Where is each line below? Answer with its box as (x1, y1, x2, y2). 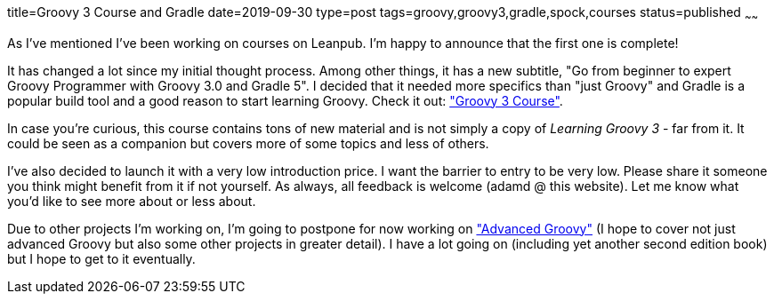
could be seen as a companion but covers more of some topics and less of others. (7, 135, 489, 151)
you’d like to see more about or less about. (7, 193, 256, 209)
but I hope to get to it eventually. (7, 250, 196, 266)
